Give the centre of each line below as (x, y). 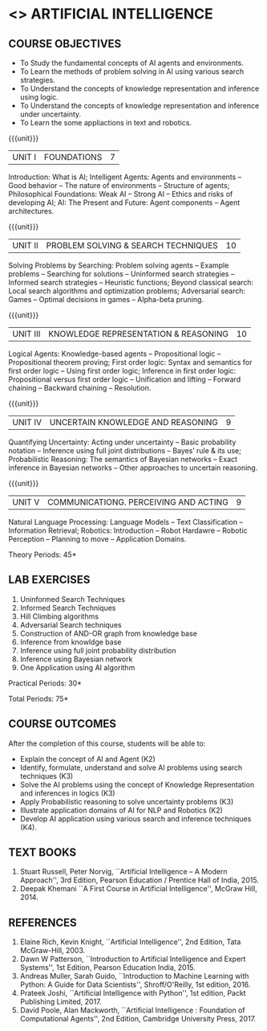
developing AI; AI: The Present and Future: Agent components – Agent (124, 203)
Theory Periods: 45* (42, 554)
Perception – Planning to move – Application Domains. (97, 539)
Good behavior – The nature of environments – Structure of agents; (119, 185)
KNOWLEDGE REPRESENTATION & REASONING (138, 334)
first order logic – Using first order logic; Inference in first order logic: (122, 371)
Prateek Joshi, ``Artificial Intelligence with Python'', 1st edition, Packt (133, 993)
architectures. (31, 211)
